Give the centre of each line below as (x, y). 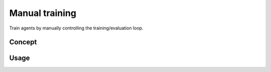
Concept (23, 42)
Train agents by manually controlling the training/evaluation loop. (76, 28)
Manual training (43, 13)
